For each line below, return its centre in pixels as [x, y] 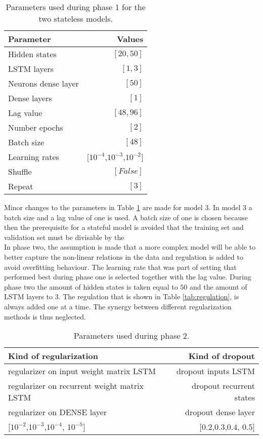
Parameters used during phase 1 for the [76, 7]
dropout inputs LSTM [215, 371]
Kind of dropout [222, 356]
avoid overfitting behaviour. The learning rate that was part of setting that [120, 267]
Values [130, 39]
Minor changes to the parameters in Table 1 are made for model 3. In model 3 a [128, 207]
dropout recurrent [223, 386]
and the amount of [218, 286]
